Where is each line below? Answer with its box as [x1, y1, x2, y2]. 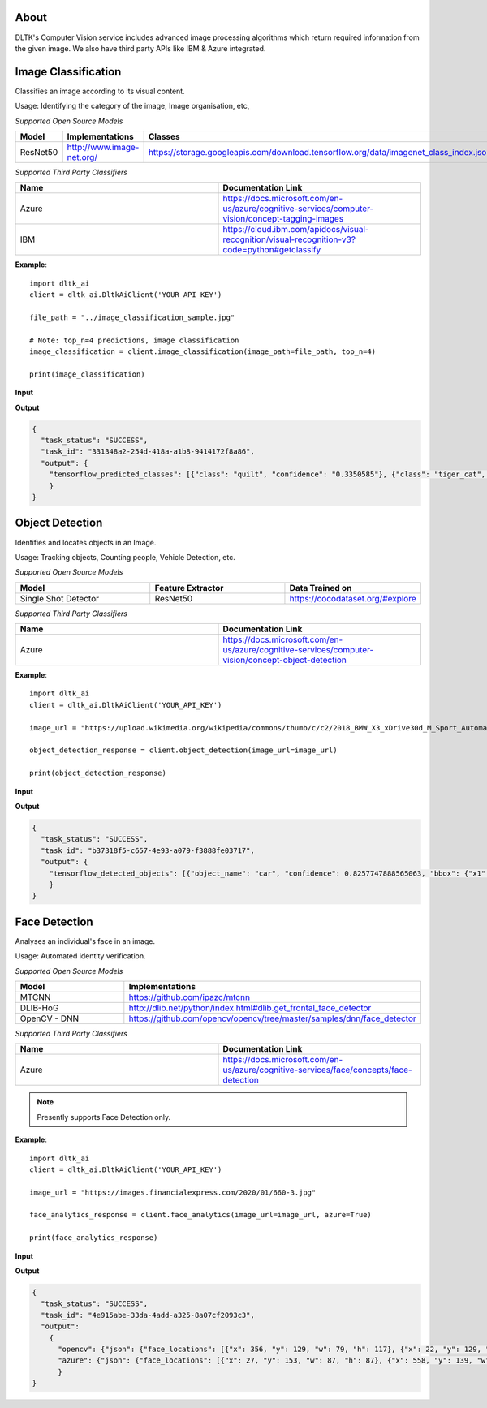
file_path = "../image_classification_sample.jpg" [29, 312, 235, 322]
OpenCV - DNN [19, 1013, 80, 1024]
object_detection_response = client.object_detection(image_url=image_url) [29, 746, 338, 755]
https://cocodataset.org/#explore [289, 592, 417, 604]
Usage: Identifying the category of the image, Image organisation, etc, [15, 101, 250, 111]
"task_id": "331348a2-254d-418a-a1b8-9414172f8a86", [41, 447, 255, 456]
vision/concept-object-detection [222, 654, 347, 665]
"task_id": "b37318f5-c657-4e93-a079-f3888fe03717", [41, 846, 255, 855]
